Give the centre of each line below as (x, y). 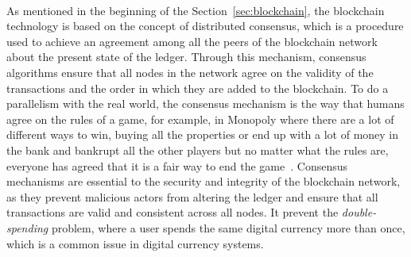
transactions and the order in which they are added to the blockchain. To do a (198, 88)
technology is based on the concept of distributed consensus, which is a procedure (205, 26)
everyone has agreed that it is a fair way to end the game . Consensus (177, 165)
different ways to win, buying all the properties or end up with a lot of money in (203, 134)
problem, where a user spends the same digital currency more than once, (228, 227)
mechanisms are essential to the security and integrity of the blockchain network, (204, 181)
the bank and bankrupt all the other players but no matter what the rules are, (198, 150)
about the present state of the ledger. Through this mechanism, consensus (186, 57)
